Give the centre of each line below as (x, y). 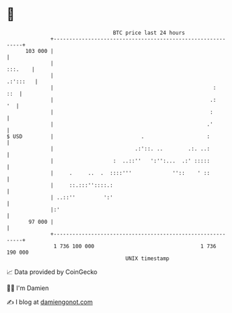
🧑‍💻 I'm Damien (28, 288)
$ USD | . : (108, 136)
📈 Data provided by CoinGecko (52, 272)
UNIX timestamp (147, 258)
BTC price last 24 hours (149, 33)
